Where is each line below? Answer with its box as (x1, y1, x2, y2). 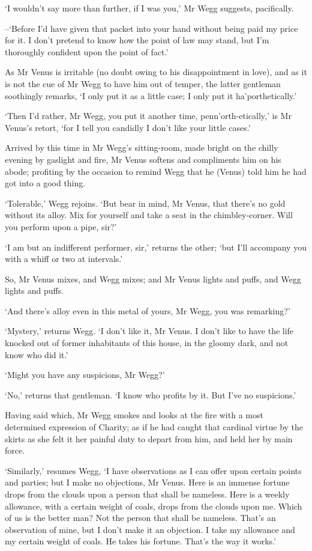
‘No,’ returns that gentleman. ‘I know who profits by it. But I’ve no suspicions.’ (5, 388, 296, 401)
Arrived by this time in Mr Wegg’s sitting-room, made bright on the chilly (5, 141, 278, 154)
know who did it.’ (5, 348, 68, 361)
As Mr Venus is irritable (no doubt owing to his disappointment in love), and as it (5, 65, 307, 78)
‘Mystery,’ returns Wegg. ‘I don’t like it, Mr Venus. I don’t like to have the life (5, 324, 294, 337)
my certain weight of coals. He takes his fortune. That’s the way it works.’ (5, 535, 276, 547)
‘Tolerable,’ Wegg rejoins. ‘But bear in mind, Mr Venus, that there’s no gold (5, 196, 286, 209)
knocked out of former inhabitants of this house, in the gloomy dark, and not (5, 336, 289, 349)
